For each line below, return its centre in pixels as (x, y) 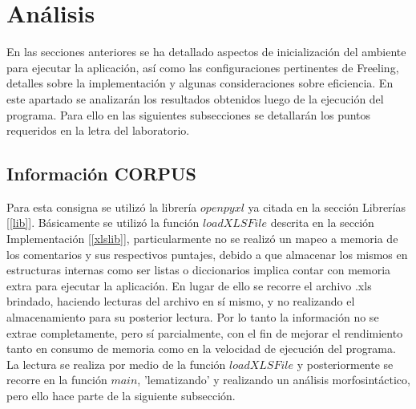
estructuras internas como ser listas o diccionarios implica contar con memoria (199, 270)
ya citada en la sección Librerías (327, 207)
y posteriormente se (345, 364)
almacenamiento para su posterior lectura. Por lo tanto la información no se (193, 317)
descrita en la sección (322, 223)
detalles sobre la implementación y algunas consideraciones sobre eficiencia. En (200, 83)
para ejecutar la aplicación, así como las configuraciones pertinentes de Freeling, (203, 67)
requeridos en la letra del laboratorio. (98, 130)
